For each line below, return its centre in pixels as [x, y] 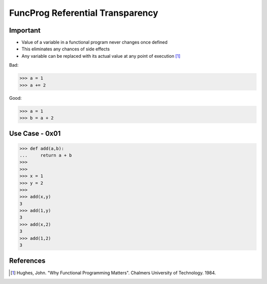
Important [25, 30]
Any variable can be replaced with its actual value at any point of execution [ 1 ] [101, 56]
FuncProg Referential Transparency [84, 13]
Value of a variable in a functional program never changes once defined [94, 42]
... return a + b [46, 155]
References [27, 261]
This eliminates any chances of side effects [66, 49]
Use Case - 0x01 [35, 134]
